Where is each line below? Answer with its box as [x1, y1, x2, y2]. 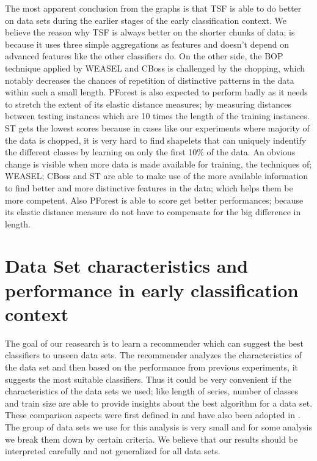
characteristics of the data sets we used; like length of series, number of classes [5, 385, 298, 397]
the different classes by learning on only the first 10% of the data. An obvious [5, 146, 296, 158]
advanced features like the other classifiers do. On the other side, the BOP [5, 50, 283, 62]
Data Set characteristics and [5, 253, 249, 278]
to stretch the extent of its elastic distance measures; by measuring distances [5, 97, 291, 110]
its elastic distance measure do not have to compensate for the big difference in [5, 205, 301, 218]
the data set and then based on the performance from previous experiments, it [5, 360, 299, 373]
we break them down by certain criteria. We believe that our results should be [5, 432, 298, 445]
